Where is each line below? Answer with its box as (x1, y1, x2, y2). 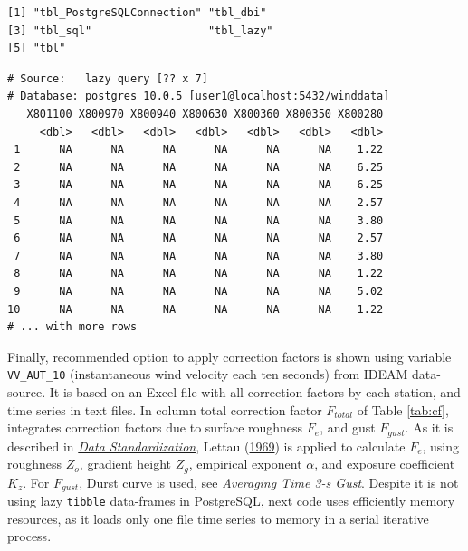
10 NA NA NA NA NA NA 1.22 (7, 302, 384, 316)
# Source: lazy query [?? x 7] (7, 71, 208, 85)
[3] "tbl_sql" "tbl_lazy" (7, 24, 273, 37)
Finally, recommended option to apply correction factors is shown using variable (7, 347, 452, 366)
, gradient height (79, 454, 172, 473)
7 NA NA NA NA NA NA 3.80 (14, 249, 384, 262)
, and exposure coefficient (314, 454, 455, 473)
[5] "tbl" (7, 42, 66, 55)
